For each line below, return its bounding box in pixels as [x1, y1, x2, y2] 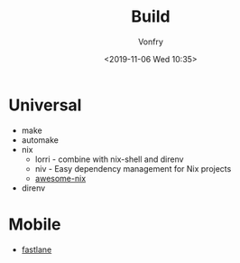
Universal [8, 95, 82, 115]
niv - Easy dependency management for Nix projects [34, 163, 232, 174]
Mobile [8, 214, 61, 234]
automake [21, 134, 60, 146]
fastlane [21, 244, 52, 255]
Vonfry [137, 36, 164, 47]
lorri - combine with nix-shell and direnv [34, 154, 184, 164]
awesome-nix [34, 173, 87, 183]
